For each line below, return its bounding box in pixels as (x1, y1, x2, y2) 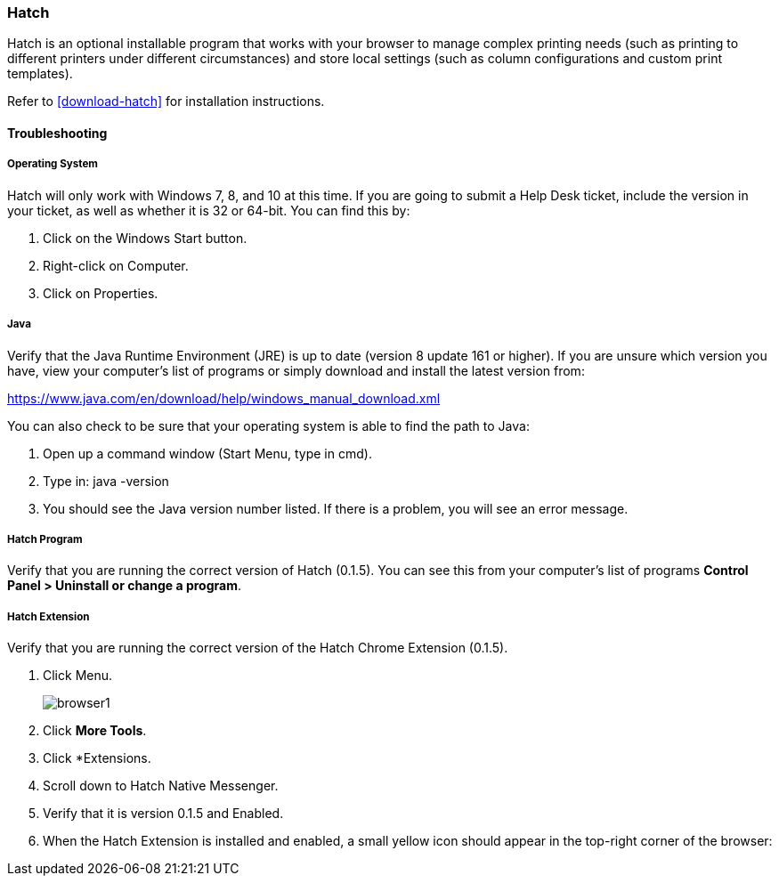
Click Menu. (43, 668, 113, 684)
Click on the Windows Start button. (43, 230, 247, 246)
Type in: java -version (43, 473, 169, 489)
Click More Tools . (43, 723, 147, 739)
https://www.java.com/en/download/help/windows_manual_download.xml (7, 390, 441, 406)
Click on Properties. (43, 285, 158, 301)
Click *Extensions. (43, 750, 151, 766)
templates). (7, 66, 73, 82)
